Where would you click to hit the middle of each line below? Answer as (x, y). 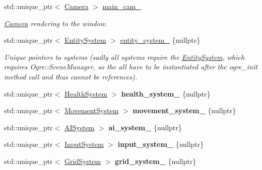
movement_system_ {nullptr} (184, 110)
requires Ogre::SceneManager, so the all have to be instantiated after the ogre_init (131, 67)
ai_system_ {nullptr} (145, 127)
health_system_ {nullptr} (166, 93)
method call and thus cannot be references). (71, 76)
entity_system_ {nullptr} (160, 40)
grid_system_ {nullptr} (156, 161)
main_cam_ (122, 6)
